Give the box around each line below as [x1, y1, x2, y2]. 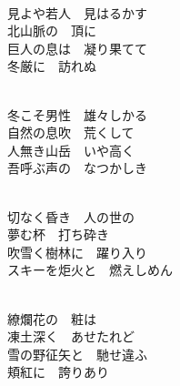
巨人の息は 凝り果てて [7, 38, 147, 57]
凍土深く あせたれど [7, 327, 135, 346]
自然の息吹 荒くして [7, 123, 135, 142]
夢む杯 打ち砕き [7, 225, 109, 244]
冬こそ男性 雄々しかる [7, 105, 147, 124]
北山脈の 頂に [7, 21, 96, 40]
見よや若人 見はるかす [7, 3, 147, 22]
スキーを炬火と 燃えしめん [7, 260, 173, 279]
